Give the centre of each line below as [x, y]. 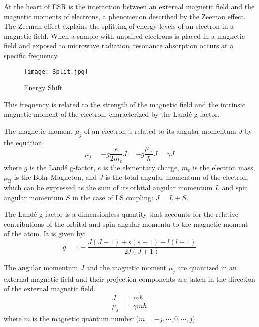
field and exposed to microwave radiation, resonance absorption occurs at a [119, 46]
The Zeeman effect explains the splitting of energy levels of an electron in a [119, 26]
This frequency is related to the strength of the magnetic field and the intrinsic [125, 104]
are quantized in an [207, 267]
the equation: [24, 142]
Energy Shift [43, 88]
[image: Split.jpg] [56, 72]
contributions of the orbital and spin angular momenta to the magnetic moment [126, 223]
